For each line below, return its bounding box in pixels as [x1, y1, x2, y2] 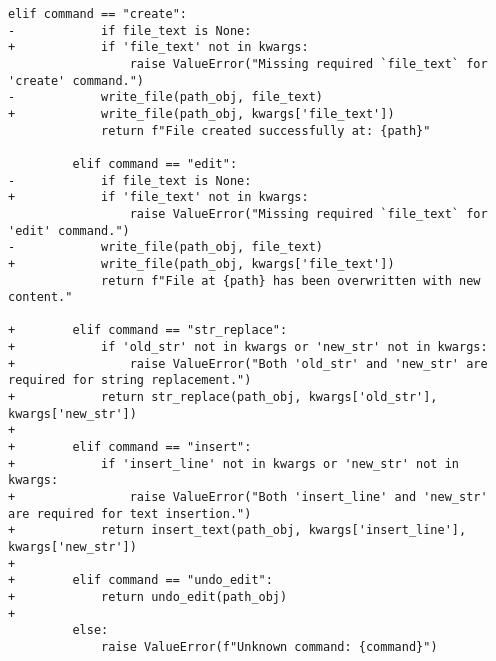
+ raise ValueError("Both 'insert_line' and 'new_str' [8, 490, 488, 505]
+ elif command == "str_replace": [8, 323, 288, 338]
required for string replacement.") [8, 373, 252, 388]
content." [8, 290, 73, 305]
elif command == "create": [8, 7, 187, 21]
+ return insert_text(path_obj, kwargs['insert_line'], [8, 523, 467, 538]
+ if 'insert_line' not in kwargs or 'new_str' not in [8, 456, 460, 471]
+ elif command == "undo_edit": [8, 573, 273, 588]
